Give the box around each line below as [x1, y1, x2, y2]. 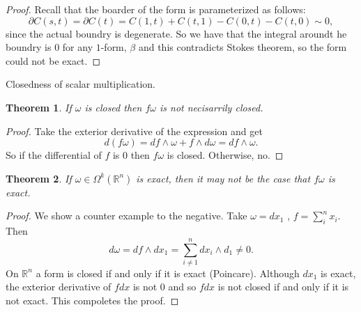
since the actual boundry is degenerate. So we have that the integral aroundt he [6, 26, 347, 40]
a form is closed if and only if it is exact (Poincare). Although [36, 265, 300, 280]
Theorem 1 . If [6, 100, 72, 114]
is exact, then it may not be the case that [136, 171, 311, 185]
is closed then [84, 100, 142, 114]
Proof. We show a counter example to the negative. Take [6, 208, 247, 223]
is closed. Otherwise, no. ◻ [167, 148, 284, 162]
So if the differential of [6, 148, 102, 162]
